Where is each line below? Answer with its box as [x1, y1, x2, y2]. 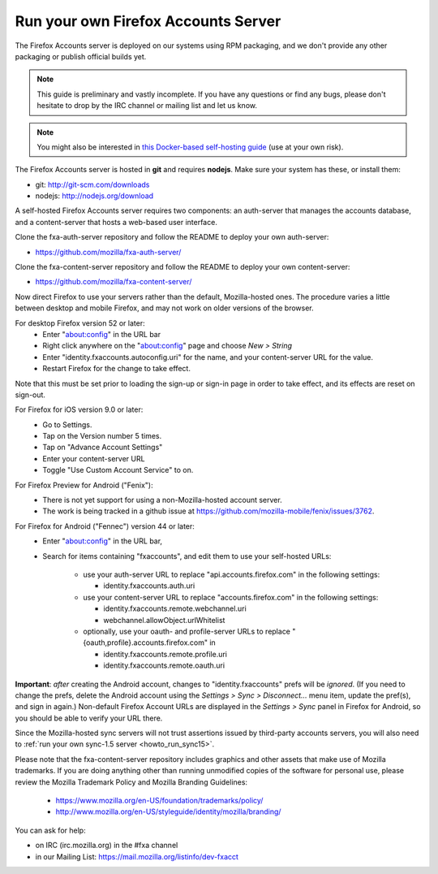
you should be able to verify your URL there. [15, 713, 163, 723]
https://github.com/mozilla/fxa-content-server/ [35, 277, 192, 287]
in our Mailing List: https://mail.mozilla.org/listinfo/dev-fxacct [35, 851, 239, 861]
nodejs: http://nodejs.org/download [35, 191, 154, 201]
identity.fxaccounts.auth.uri [103, 581, 195, 591]
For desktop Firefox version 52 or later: [15, 318, 145, 328]
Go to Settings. [42, 419, 92, 430]
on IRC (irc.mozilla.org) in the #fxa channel [35, 841, 178, 850]
